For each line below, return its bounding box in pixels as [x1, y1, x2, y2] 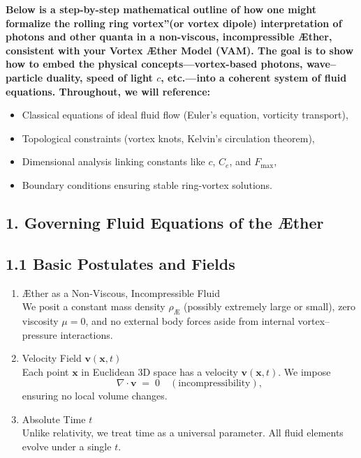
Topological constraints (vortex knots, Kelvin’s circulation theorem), [22, 130, 315, 145]
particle [6, 70, 43, 84]
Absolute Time [22, 411, 86, 426]
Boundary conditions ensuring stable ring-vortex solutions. [22, 177, 272, 192]
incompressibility [178, 379, 251, 389]
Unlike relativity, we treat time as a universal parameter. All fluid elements [22, 425, 344, 440]
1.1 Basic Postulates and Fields [6, 252, 235, 274]
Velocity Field [22, 351, 82, 365]
